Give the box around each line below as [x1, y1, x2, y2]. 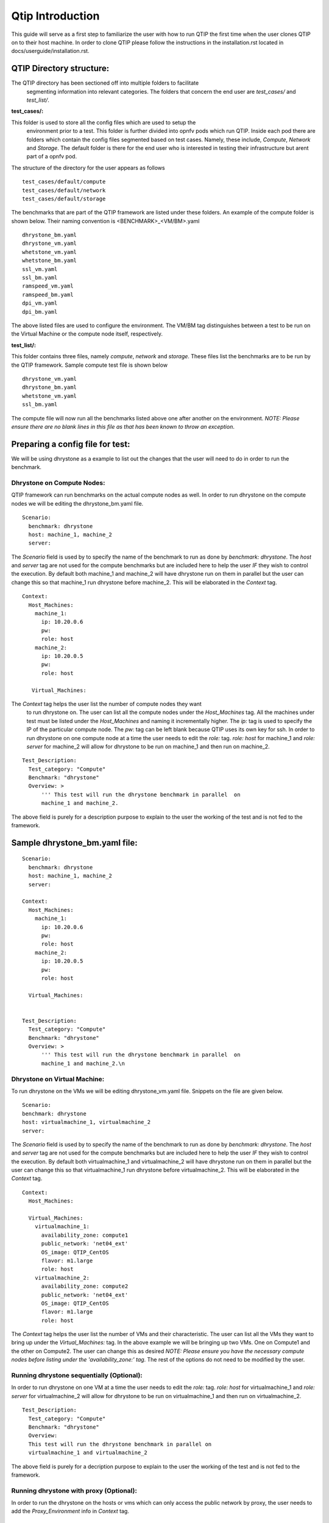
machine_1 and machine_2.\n [41, 1060, 125, 1067]
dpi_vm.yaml [22, 300, 58, 307]
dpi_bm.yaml [22, 308, 58, 315]
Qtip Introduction [11, 9, 100, 23]
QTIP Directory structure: [11, 63, 110, 74]
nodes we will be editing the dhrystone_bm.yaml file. [11, 500, 144, 507]
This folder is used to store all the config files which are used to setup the [11, 119, 196, 126]
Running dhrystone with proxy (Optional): [11, 1486, 137, 1495]
